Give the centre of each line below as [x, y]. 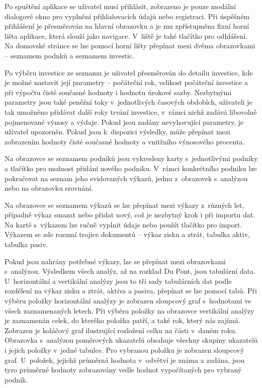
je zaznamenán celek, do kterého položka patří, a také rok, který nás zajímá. [122, 320]
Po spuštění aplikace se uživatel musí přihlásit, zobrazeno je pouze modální [120, 6]
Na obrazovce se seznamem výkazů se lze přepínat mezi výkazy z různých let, [124, 205]
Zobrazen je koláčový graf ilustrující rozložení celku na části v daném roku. [121, 330]
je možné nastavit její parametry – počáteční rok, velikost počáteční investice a [126, 82]
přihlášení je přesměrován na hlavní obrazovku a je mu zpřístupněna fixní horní [127, 26]
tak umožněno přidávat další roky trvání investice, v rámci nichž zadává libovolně [131, 111]
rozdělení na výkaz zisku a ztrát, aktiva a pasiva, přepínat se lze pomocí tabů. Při [131, 291]
